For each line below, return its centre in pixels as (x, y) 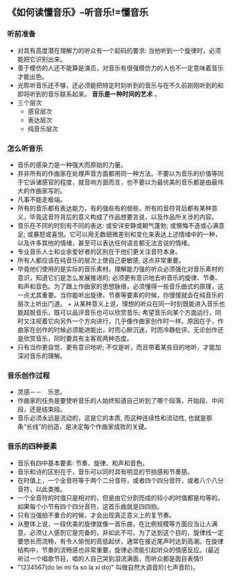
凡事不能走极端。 (42, 199)
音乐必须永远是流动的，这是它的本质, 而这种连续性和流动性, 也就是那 (115, 418)
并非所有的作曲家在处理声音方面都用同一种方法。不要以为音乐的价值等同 (120, 173)
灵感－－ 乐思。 (42, 392)
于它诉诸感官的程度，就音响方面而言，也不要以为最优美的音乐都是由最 (117, 182)
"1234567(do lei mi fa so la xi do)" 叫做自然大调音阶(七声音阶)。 (108, 567)
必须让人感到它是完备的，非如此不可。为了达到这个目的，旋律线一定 (126, 532)
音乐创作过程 (29, 375)
